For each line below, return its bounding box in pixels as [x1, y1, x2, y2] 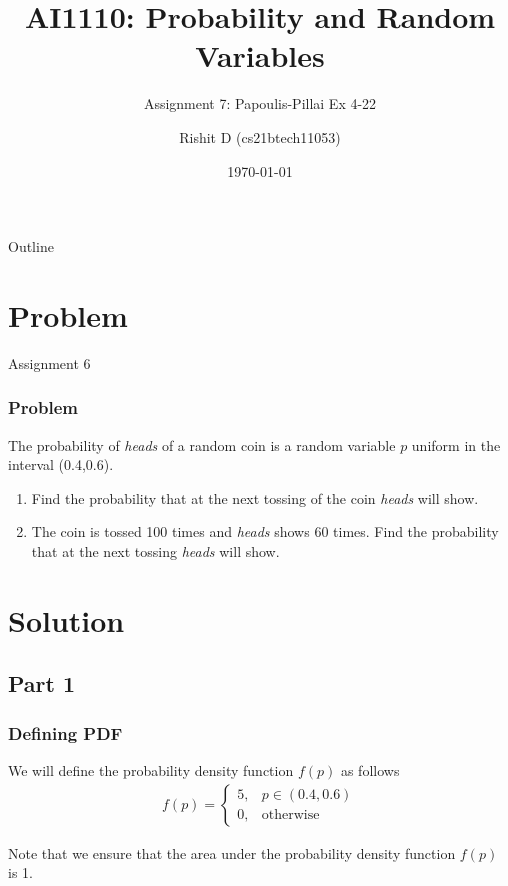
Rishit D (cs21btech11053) [179, 126, 341, 147]
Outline [8, 236, 54, 257]
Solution [8, 599, 125, 640]
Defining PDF [8, 720, 123, 745]
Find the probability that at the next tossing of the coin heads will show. [31, 487, 479, 508]
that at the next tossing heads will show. [31, 541, 280, 561]
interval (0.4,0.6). [8, 454, 114, 475]
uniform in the [411, 434, 501, 455]
